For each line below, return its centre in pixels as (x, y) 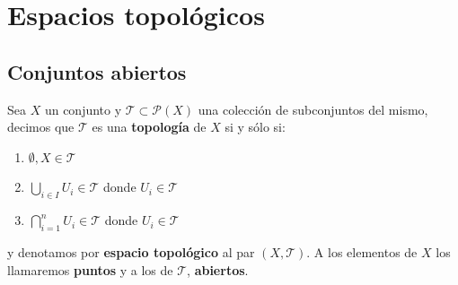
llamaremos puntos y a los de (90, 269)
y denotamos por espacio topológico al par (131, 251)
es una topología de (149, 127)
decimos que (41, 127)
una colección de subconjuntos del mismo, (313, 109)
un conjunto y (83, 109)
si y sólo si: (255, 127)
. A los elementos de (362, 251)
